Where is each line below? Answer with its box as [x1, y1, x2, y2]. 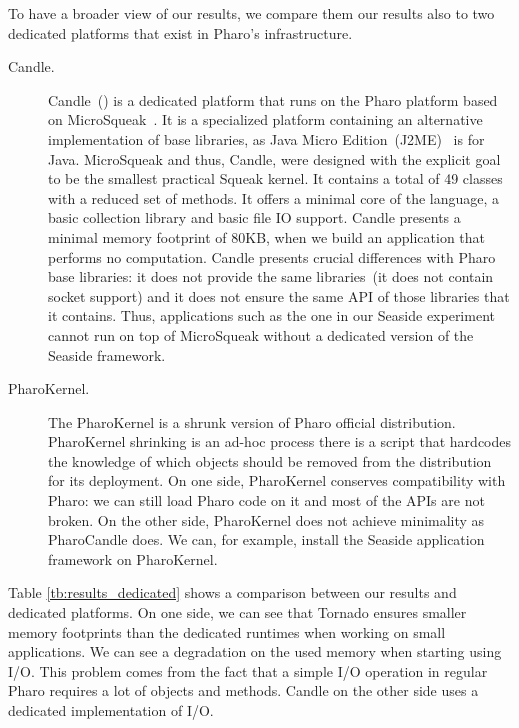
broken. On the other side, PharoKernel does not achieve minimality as [48, 509, 485, 530]
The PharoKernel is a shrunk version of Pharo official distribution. [48, 411, 456, 432]
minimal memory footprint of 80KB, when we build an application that [48, 226, 486, 247]
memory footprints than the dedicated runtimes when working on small [8, 621, 446, 642]
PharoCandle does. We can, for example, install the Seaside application [48, 529, 485, 550]
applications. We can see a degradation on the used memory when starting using [8, 641, 502, 662]
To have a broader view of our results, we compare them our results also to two [8, 3, 495, 23]
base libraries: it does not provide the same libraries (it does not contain [48, 266, 494, 287]
